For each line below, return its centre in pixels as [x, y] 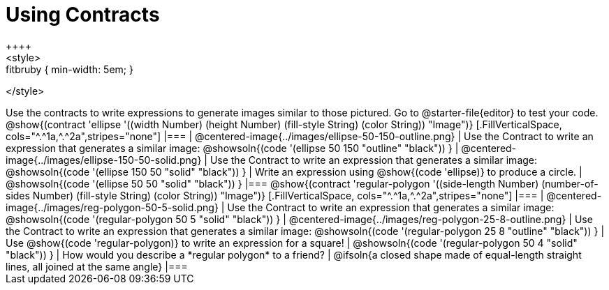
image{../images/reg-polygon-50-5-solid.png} [112, 207]
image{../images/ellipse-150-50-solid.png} [104, 160]
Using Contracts [83, 15]
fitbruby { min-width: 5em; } [69, 69]
